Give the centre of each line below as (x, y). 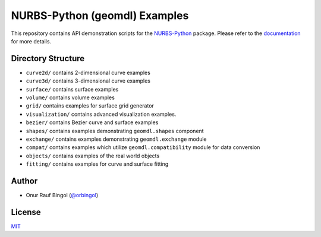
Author (24, 181)
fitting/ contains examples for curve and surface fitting (97, 164)
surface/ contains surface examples (72, 89)
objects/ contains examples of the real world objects (93, 156)
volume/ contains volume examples (70, 97)
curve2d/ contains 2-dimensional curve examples (88, 72)
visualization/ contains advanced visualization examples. (101, 114)
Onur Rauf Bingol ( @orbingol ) (62, 195)
